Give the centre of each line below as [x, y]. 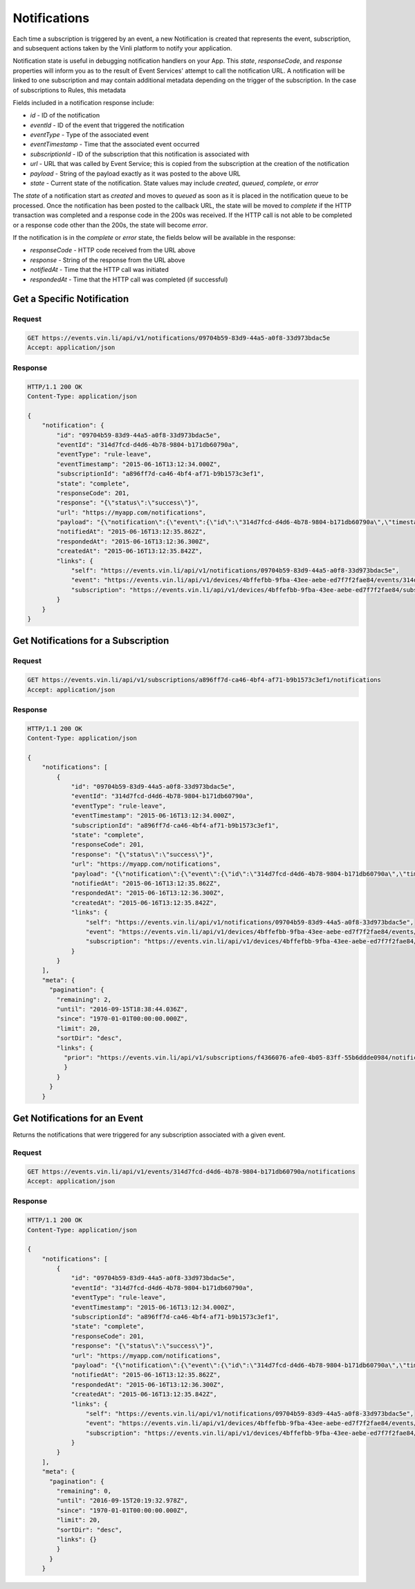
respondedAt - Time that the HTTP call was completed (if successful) [129, 279]
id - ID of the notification [65, 115]
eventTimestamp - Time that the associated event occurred [115, 145]
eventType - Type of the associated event [89, 135]
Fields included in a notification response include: [84, 102]
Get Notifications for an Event [78, 1118]
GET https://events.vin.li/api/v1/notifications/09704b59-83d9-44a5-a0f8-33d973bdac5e [179, 338]
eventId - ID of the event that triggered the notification [107, 125]
